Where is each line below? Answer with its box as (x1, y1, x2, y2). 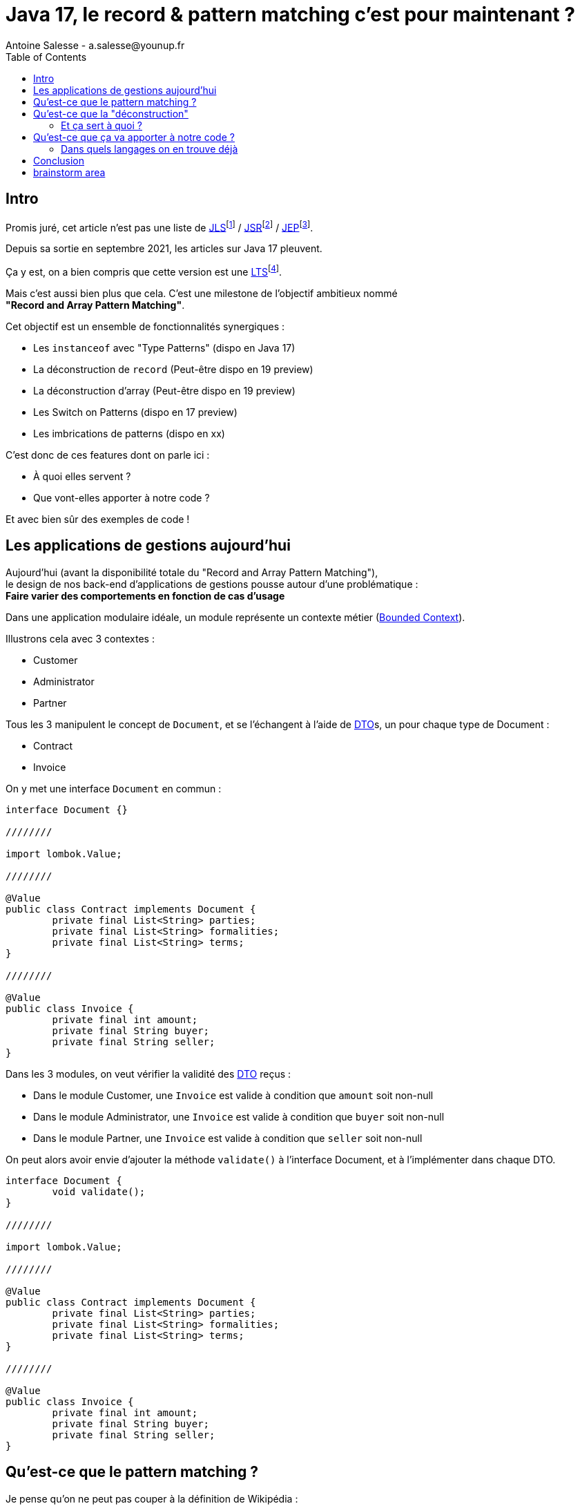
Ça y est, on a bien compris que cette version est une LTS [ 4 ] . (6, 264, 282, 278)
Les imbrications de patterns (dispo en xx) (33, 427, 225, 439)
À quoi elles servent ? (33, 470, 131, 482)
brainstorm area (33, 166, 106, 178)
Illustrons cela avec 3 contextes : (6, 632, 155, 645)
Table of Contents (6, 50, 87, 63)
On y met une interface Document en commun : (6, 782, 222, 794)
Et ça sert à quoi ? (61, 119, 142, 131)
